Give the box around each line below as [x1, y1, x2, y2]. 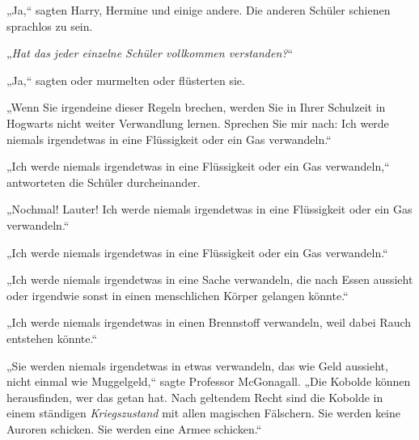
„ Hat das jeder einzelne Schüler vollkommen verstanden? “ [6, 44, 294, 61]
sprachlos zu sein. [6, 17, 93, 34]
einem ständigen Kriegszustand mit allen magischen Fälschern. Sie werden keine [6, 404, 401, 421]
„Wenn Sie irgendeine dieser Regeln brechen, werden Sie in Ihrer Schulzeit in [6, 99, 386, 116]
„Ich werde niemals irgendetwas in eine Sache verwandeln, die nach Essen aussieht [6, 271, 413, 288]
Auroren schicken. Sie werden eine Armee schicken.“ [6, 420, 262, 437]
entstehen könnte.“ [6, 329, 98, 346]
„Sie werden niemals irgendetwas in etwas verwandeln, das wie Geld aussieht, [6, 357, 388, 374]
